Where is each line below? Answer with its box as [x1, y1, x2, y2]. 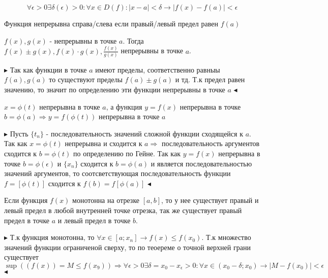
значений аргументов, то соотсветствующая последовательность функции [4, 168, 231, 179]
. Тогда [123, 35, 144, 46]
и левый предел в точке [57, 215, 131, 225]
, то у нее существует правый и [161, 195, 259, 205]
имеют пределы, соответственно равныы [95, 64, 220, 75]
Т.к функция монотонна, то [10, 232, 95, 242]
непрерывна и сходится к [65, 138, 142, 149]
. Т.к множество [201, 232, 251, 242]
